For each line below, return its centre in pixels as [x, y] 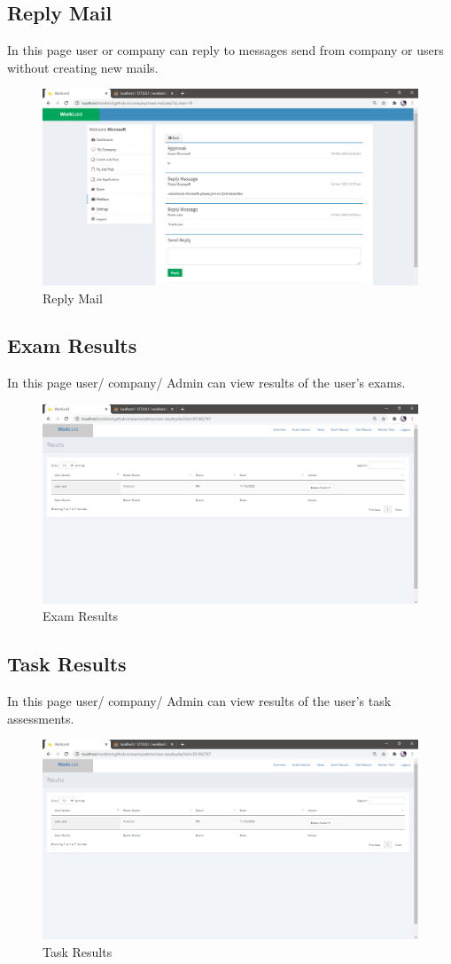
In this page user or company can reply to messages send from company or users [225, 50]
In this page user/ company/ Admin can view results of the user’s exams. [206, 383]
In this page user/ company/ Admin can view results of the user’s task [199, 701]
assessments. [41, 718]
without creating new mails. [83, 67]
